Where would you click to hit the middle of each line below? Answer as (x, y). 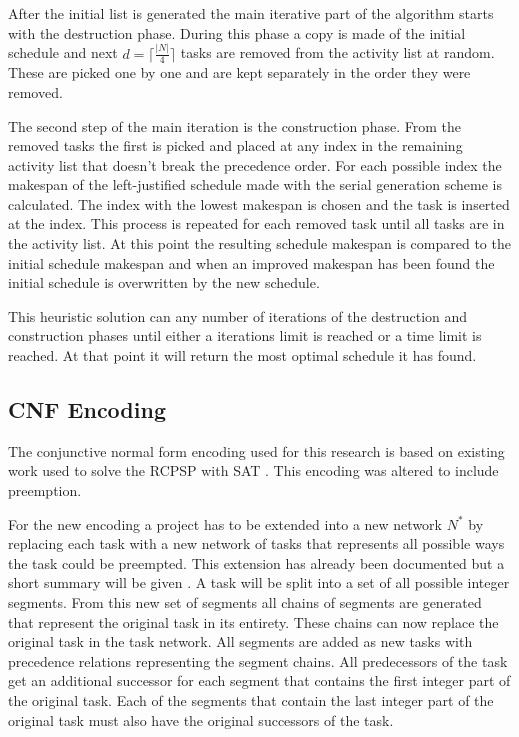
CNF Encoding (87, 409)
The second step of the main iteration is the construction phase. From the (234, 125)
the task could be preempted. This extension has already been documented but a (256, 562)
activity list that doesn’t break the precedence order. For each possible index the (255, 164)
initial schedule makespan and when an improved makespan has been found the (251, 262)
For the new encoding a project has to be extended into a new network (225, 523)
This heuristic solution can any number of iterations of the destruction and (238, 315)
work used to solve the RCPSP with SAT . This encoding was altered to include (253, 470)
